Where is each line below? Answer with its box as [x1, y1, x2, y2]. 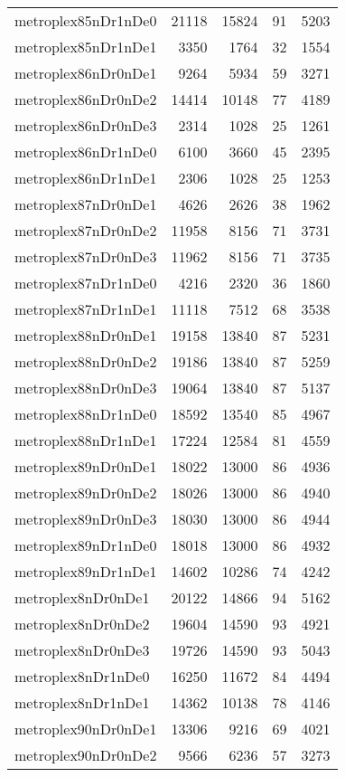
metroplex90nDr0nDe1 [14, 718, 157, 739]
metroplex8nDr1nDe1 [14, 692, 150, 713]
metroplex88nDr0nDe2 [14, 351, 157, 372]
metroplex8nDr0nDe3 [14, 640, 150, 660]
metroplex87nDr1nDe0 [14, 272, 157, 293]
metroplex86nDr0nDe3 [14, 115, 157, 136]
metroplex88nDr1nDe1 [14, 430, 157, 450]
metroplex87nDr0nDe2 [14, 220, 157, 241]
